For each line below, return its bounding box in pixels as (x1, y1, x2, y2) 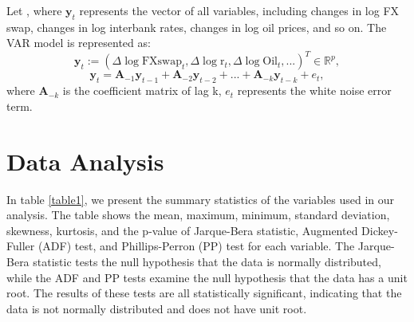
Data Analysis (6, 144, 164, 177)
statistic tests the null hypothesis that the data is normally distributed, (33, 253, 381, 269)
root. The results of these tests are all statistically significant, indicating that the (6, 285, 402, 301)
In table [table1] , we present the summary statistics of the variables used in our (6, 190, 394, 207)
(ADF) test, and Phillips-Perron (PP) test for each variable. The (37, 238, 355, 254)
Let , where (6, 2, 62, 18)
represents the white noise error (237, 82, 392, 99)
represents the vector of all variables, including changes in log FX (79, 2, 400, 18)
